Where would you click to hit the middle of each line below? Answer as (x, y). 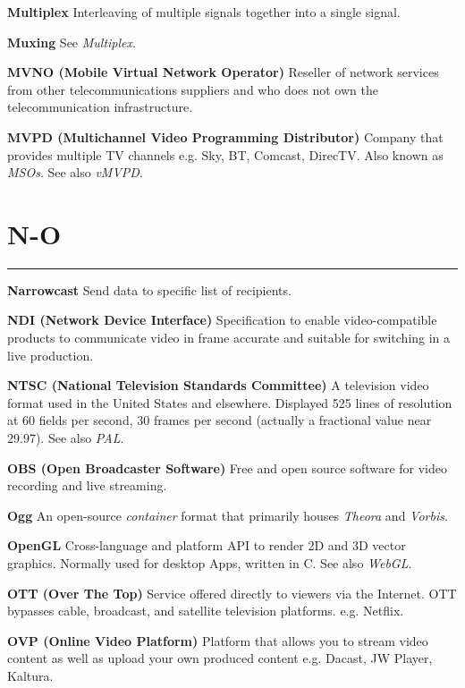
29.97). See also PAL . (66, 438)
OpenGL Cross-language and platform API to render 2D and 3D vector (207, 545)
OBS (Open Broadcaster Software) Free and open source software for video (228, 467)
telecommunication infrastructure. (100, 107)
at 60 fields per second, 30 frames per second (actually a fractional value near (220, 420)
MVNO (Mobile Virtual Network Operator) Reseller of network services (223, 72)
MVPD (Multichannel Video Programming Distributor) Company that (225, 136)
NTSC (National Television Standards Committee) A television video (218, 385)
